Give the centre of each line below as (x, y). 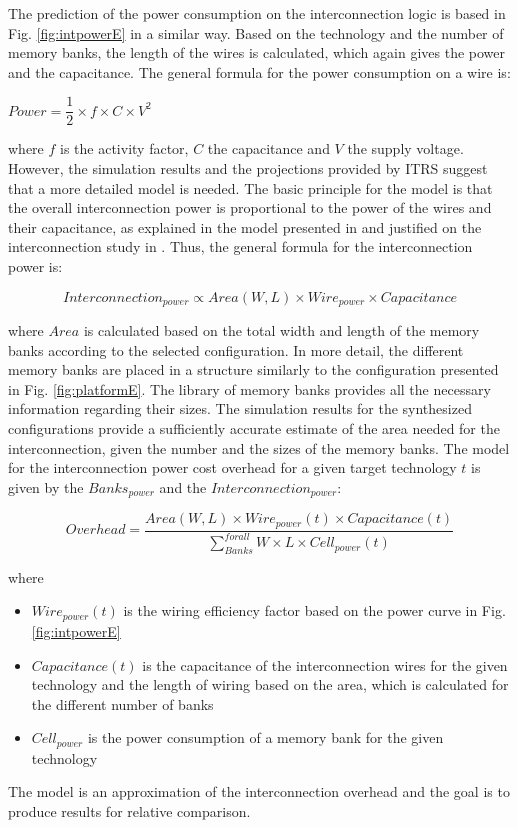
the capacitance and (268, 148)
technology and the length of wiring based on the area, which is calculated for (270, 684)
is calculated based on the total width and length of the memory (281, 330)
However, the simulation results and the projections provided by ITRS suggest (248, 168)
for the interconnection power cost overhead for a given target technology (232, 467)
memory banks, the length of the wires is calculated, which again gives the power (256, 52)
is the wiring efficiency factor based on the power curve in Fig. (314, 610)
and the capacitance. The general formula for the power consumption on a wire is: (259, 71)
